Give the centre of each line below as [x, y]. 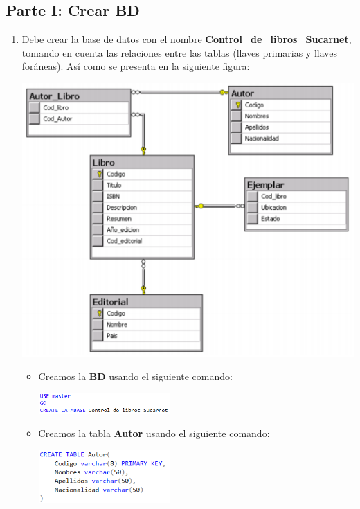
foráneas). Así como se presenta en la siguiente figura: [136, 66]
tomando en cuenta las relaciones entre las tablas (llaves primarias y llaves [180, 52]
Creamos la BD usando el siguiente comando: [135, 376]
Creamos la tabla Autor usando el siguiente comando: [154, 433]
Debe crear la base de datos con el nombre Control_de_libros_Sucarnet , [187, 39]
